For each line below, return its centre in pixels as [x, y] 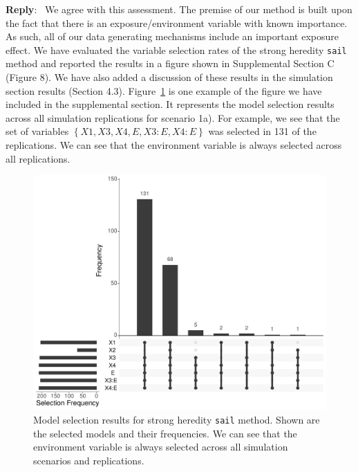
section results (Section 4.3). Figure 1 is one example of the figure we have [164, 90]
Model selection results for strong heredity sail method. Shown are [177, 419]
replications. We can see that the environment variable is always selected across [174, 145]
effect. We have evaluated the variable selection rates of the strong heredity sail [176, 49]
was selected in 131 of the [262, 131]
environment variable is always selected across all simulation [161, 447]
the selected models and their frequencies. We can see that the [165, 433]
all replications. [38, 158]
